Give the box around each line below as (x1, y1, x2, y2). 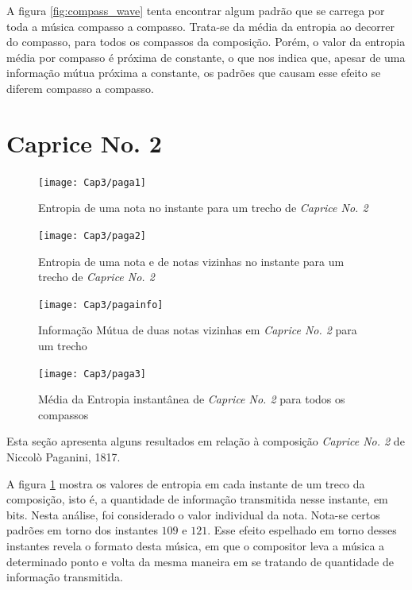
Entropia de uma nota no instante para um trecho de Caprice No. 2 (38, 199, 368, 216)
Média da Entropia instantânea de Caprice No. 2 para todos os (38, 391, 345, 407)
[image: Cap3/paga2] (38, 229, 147, 241)
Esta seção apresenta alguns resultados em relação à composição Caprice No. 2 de (6, 433, 405, 449)
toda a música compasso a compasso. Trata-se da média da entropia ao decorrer (6, 17, 395, 34)
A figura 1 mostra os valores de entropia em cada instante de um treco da (6, 475, 365, 492)
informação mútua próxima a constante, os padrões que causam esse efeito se (6, 64, 381, 81)
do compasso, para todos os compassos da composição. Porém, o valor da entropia (6, 33, 406, 50)
